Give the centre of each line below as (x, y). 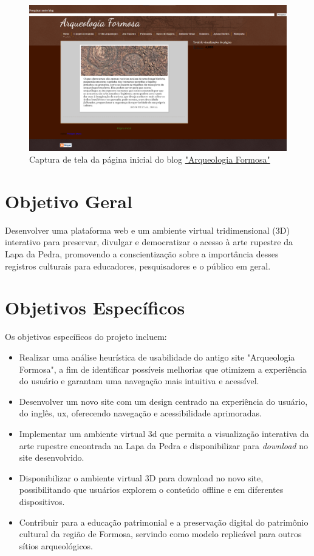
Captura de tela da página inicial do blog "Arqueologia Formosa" (150, 159)
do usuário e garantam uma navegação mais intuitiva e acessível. (139, 381)
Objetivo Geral (69, 201)
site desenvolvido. (52, 457)
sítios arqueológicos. (56, 545)
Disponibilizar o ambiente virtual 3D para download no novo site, (141, 477)
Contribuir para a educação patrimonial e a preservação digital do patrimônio (164, 522)
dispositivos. (42, 501)
